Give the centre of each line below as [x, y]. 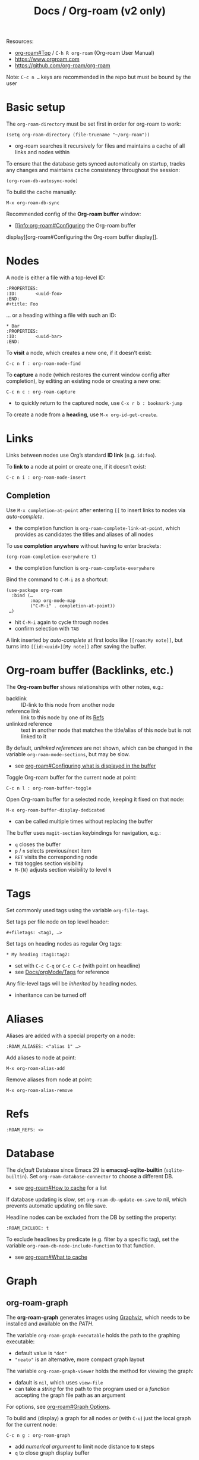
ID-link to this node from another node [68, 704]
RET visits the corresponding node [56, 857]
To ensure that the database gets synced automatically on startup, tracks [96, 164]
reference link [23, 711]
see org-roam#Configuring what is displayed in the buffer [85, 766]
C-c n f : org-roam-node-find [44, 364]
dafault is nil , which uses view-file [59, 1382]
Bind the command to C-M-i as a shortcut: [57, 579]
